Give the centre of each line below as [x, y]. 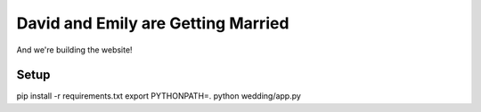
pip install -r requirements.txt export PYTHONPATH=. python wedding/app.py [159, 96]
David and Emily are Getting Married [153, 23]
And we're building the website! [74, 50]
